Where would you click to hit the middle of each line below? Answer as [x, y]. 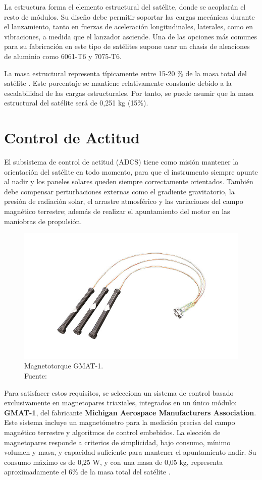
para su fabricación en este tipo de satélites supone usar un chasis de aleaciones [127, 46]
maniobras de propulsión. [43, 221]
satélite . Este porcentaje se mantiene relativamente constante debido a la [118, 83]
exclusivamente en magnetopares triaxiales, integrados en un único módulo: [120, 403]
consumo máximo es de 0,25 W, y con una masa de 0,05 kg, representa [114, 462]
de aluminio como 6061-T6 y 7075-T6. [63, 56]
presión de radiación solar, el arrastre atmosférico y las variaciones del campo [124, 201]
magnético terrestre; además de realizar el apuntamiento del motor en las [117, 211]
